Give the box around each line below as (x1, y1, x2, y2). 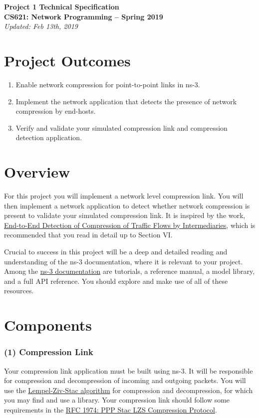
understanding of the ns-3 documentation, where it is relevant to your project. (4, 256, 243, 266)
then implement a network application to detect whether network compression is (4, 200, 250, 210)
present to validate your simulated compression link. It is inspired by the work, (4, 210, 246, 220)
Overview (4, 162, 70, 182)
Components (4, 315, 92, 335)
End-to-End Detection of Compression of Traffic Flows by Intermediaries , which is (4, 219, 256, 230)
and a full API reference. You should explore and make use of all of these (4, 275, 228, 286)
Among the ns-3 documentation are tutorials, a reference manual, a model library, (4, 266, 255, 276)
